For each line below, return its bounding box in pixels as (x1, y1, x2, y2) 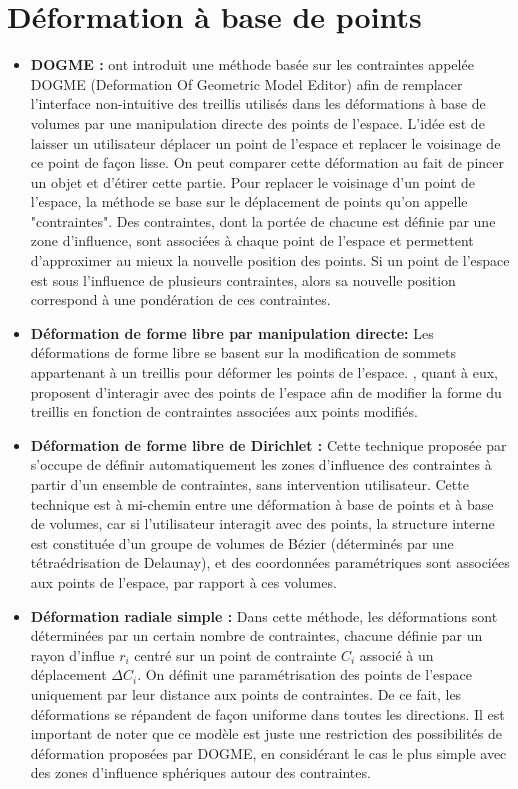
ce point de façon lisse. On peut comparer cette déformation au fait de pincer (30, 152, 504, 173)
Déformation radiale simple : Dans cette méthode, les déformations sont (30, 605, 498, 626)
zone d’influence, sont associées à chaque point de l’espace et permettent (30, 230, 474, 251)
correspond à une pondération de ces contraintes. (30, 289, 331, 310)
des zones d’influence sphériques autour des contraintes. (30, 762, 371, 783)
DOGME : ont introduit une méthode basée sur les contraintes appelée (30, 54, 474, 75)
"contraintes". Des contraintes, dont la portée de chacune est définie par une (30, 210, 496, 231)
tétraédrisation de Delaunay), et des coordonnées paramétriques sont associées (30, 552, 510, 573)
